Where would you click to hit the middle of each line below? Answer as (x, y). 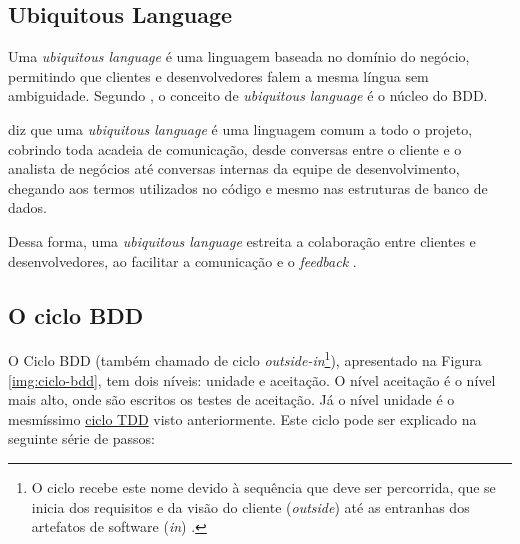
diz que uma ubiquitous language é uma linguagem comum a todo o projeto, (240, 128)
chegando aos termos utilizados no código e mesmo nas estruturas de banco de (248, 187)
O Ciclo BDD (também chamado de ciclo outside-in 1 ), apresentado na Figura (245, 358)
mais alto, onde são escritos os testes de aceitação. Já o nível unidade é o (231, 399)
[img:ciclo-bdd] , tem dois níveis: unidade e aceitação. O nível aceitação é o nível (252, 379)
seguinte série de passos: (81, 438)
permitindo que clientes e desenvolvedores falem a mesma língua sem (218, 75)
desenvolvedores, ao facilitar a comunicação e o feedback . (182, 260)
